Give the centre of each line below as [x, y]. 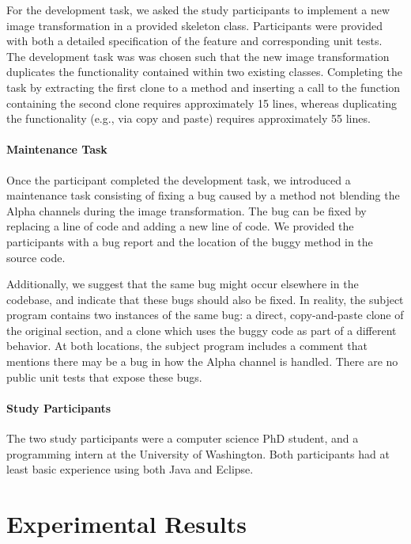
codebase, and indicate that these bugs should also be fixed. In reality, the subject [205, 299]
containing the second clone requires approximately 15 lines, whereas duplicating [202, 103]
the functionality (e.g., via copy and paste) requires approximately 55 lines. [189, 118]
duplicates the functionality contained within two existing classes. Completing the [204, 72]
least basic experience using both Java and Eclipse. [130, 469]
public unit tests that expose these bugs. [104, 377]
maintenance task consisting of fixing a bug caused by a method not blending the [203, 195]
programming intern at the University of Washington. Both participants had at [198, 453]
